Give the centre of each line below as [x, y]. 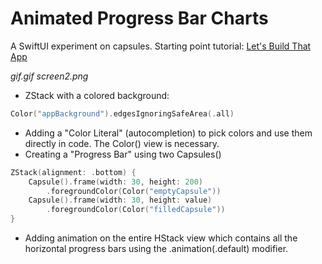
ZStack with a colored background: [97, 95]
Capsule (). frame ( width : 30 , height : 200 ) [115, 182]
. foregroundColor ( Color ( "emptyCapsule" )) [134, 191]
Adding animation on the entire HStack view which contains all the [161, 238]
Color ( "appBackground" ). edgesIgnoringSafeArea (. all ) [122, 113]
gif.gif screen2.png [49, 76]
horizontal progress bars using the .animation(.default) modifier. [156, 249]
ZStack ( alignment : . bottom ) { [73, 172]
